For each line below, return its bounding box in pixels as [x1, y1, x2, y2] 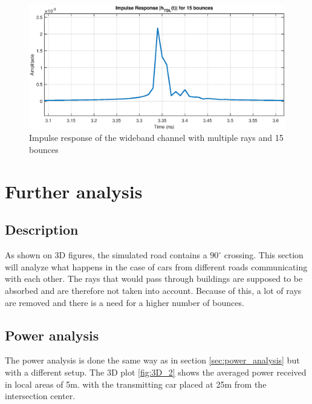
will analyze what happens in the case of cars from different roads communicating [5, 260, 308, 273]
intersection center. [5, 389, 76, 402]
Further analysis [5, 178, 143, 203]
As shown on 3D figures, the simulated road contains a [5, 249, 207, 261]
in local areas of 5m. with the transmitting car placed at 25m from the [5, 377, 267, 390]
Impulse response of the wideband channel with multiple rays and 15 [29, 131, 284, 144]
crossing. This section [224, 249, 304, 261]
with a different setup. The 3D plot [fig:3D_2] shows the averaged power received [5, 365, 307, 378]
